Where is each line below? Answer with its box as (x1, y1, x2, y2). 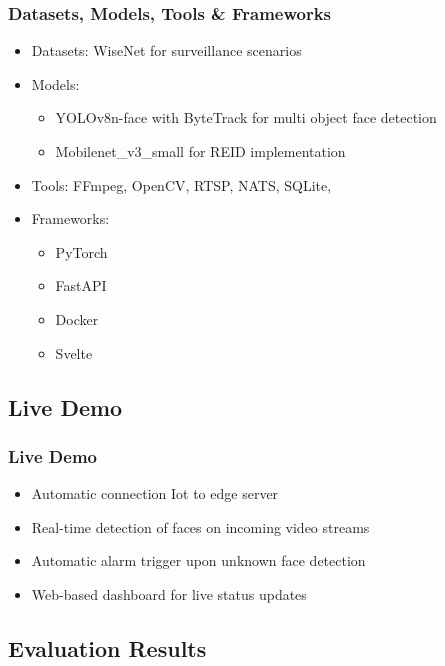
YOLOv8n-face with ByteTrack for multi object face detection (55, 107, 437, 128)
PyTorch (55, 241, 108, 262)
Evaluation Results (8, 632, 207, 663)
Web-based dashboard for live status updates (31, 583, 307, 604)
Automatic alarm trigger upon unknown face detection (31, 550, 366, 571)
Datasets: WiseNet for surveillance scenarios (31, 40, 302, 61)
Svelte (55, 342, 93, 363)
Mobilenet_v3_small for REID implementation (55, 141, 346, 161)
